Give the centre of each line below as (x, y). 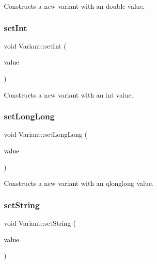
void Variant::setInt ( (35, 45)
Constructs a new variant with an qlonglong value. (79, 183)
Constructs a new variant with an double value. (74, 6)
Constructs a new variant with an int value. (69, 94)
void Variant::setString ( (40, 223)
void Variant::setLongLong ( (46, 134)
